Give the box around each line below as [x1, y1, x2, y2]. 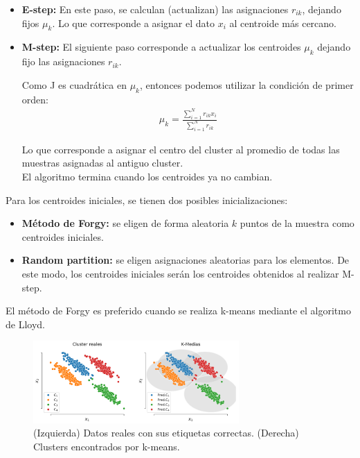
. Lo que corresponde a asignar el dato [52, 15, 215, 30]
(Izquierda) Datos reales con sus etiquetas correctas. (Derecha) [33, 425, 299, 440]
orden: [21, 92, 48, 106]
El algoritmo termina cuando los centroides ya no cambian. [21, 169, 273, 184]
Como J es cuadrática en [21, 77, 127, 92]
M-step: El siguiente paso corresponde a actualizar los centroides [21, 40, 301, 54]
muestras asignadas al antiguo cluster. [21, 155, 183, 170]
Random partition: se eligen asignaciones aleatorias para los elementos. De [21, 253, 350, 267]
